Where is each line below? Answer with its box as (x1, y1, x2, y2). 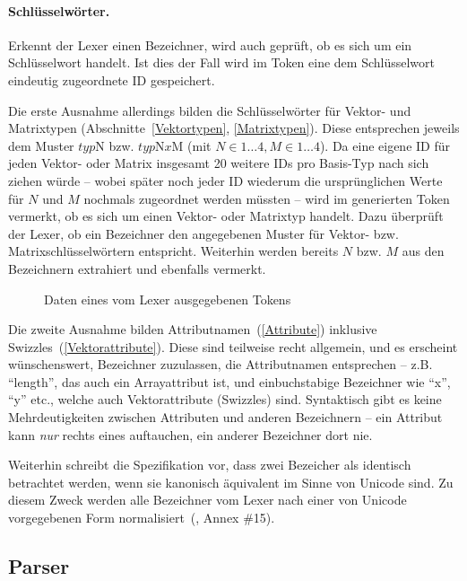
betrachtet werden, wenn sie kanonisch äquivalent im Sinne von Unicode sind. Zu (8, 472, 454, 491)
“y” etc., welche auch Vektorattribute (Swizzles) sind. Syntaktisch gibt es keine (8, 390, 442, 409)
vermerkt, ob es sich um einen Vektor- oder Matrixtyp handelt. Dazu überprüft (8, 207, 444, 225)
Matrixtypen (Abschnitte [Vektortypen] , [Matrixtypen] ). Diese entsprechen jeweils (8, 119, 460, 137)
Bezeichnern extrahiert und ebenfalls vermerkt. (8, 259, 266, 277)
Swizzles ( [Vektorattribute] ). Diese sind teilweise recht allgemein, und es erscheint (8, 337, 458, 356)
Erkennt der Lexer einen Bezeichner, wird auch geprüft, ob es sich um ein (8, 35, 412, 54)
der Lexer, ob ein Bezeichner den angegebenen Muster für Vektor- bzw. (8, 224, 399, 242)
